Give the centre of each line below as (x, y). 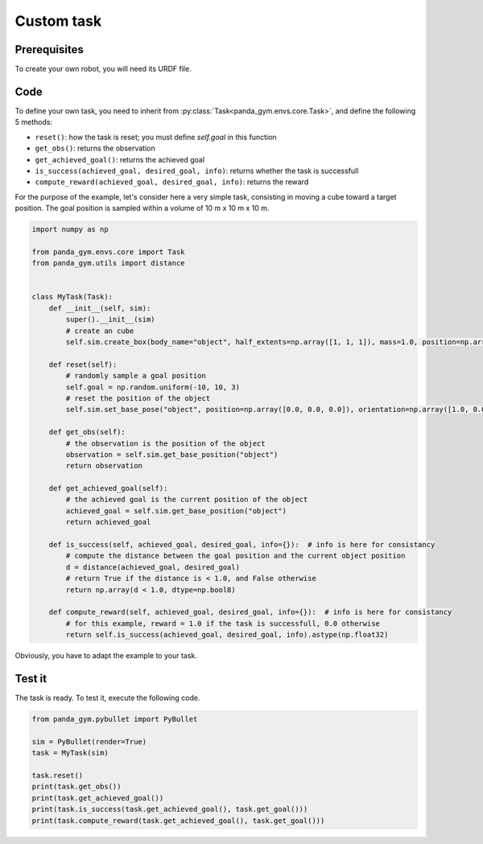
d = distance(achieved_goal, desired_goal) (153, 567)
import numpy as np (70, 230)
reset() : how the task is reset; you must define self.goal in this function (156, 137)
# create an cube (100, 331)
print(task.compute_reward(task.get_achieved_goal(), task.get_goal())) (178, 820)
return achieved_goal (108, 522)
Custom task (58, 21)
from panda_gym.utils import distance (108, 263)
